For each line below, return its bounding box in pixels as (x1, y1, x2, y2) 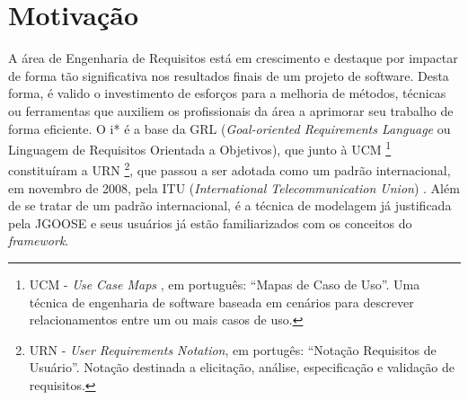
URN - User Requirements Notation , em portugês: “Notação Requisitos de (29, 340, 437, 359)
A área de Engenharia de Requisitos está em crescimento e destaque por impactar (8, 49, 458, 67)
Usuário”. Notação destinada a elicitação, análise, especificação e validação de (29, 358, 455, 377)
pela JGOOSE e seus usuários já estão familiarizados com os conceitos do (8, 213, 412, 232)
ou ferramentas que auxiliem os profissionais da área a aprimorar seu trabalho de (8, 101, 454, 120)
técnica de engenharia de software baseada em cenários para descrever (29, 292, 414, 311)
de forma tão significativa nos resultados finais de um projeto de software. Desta (8, 66, 449, 84)
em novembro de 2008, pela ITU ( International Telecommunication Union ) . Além (8, 178, 460, 197)
